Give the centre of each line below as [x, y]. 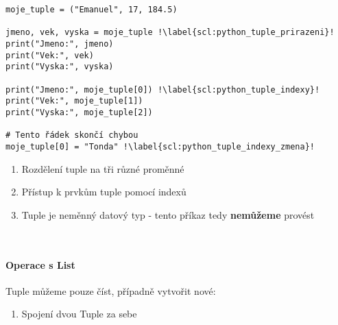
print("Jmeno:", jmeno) [60, 44]
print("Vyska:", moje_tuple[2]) [79, 112]
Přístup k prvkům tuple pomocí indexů [104, 192]
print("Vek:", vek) [50, 55]
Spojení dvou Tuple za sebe [79, 314]
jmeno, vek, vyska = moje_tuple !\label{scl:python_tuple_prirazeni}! [170, 33]
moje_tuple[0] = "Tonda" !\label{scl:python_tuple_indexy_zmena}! [160, 146]
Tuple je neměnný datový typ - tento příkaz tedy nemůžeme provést [168, 214]
